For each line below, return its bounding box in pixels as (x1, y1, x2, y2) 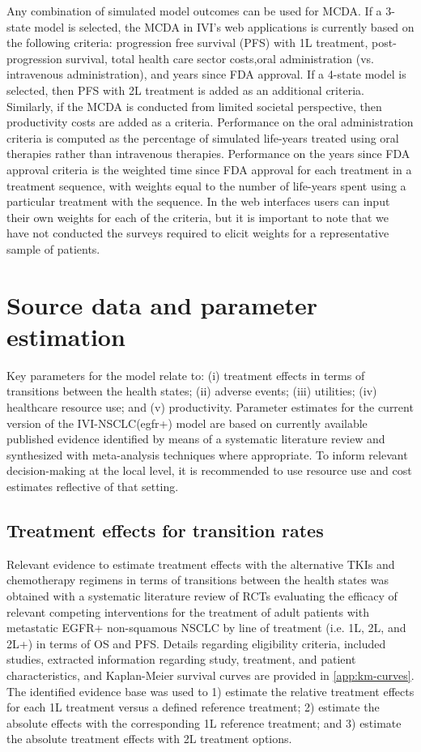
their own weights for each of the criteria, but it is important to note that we (6, 208, 389, 225)
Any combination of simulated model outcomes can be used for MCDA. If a (6, 2, 382, 19)
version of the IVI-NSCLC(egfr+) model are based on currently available (6, 414, 368, 431)
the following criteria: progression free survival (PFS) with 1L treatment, (6, 34, 368, 51)
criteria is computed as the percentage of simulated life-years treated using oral (6, 129, 399, 146)
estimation (6, 319, 125, 352)
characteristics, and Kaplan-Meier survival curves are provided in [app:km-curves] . (6, 666, 415, 683)
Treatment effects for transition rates (6, 517, 324, 542)
